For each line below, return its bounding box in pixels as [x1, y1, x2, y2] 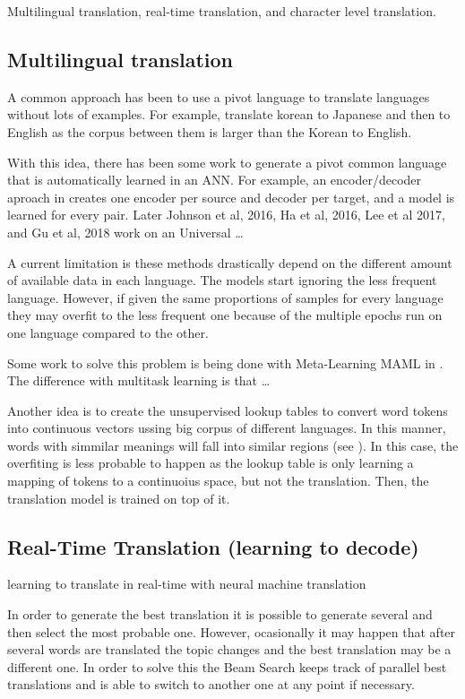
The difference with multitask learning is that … [7, 371, 271, 390]
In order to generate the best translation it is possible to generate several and [7, 605, 433, 624]
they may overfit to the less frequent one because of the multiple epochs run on [7, 306, 443, 324]
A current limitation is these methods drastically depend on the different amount [7, 253, 452, 272]
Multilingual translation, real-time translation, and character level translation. [7, 2, 436, 20]
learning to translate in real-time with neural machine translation [7, 574, 366, 593]
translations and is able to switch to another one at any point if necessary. [7, 675, 415, 694]
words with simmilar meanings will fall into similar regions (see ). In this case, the [7, 436, 459, 454]
